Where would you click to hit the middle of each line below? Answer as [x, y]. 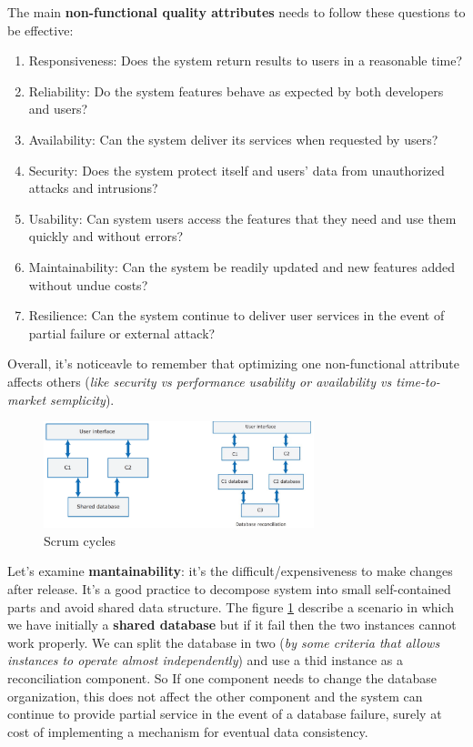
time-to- [418, 381]
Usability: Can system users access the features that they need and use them [242, 218]
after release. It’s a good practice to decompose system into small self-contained [229, 588]
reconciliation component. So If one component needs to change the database [222, 677]
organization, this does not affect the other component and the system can [215, 696]
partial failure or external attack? [122, 333]
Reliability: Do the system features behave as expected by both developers [236, 91]
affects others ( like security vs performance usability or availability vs [200, 381]
